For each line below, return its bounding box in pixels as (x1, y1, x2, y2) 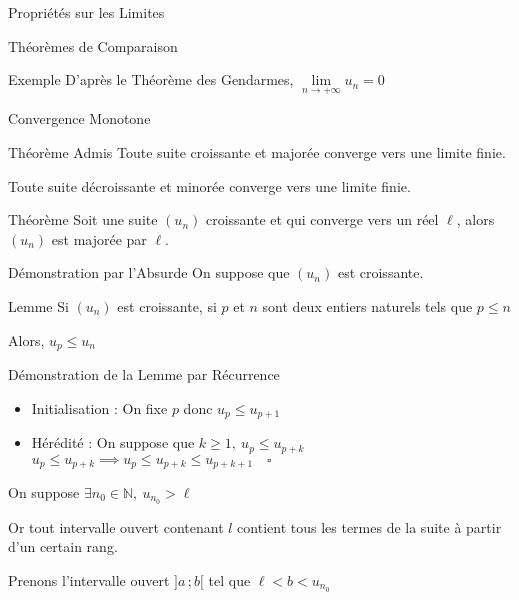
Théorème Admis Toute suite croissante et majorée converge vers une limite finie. (8, 142, 506, 162)
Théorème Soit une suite (8, 209, 158, 230)
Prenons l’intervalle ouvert (8, 570, 170, 591)
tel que (208, 570, 251, 591)
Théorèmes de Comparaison (8, 35, 178, 56)
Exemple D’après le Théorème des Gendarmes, (8, 69, 294, 90)
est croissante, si (117, 295, 217, 316)
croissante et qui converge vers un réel (205, 209, 439, 230)
